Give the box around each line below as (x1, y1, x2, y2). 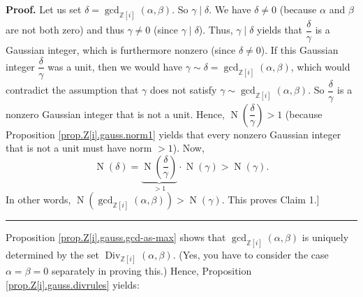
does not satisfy (149, 82, 217, 97)
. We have (209, 2, 251, 16)
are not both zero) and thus (6, 22, 124, 37)
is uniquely (302, 230, 349, 245)
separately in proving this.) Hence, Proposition (51, 263, 252, 278)
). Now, (172, 140, 205, 155)
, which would (290, 59, 350, 73)
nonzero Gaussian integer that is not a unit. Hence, (6, 106, 225, 121)
